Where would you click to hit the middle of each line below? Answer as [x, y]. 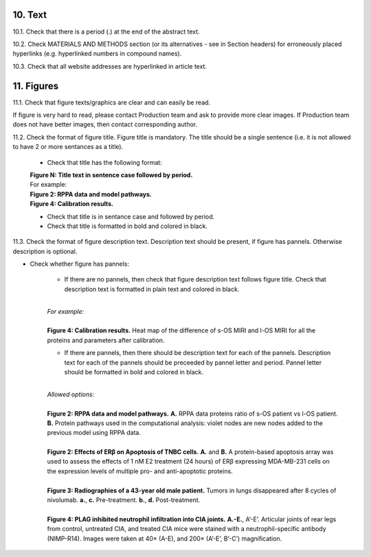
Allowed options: [71, 394]
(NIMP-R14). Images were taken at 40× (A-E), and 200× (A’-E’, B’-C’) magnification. [165, 538]
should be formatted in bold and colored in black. [134, 372]
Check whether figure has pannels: [80, 264]
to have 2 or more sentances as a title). [68, 147]
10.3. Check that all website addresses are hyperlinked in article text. [110, 66]
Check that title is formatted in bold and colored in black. [127, 226]
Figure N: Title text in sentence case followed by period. [111, 174]
